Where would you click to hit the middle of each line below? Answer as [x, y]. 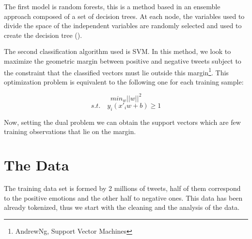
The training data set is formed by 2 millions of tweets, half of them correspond [122, 188]
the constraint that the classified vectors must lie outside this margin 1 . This [116, 71]
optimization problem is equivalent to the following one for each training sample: [124, 81]
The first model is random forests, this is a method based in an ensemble [112, 6]
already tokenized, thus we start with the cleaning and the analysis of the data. [122, 207]
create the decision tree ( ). [43, 35]
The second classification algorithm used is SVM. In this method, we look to [118, 51]
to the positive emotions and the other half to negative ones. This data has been [123, 197]
